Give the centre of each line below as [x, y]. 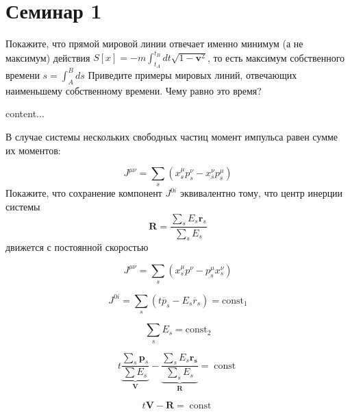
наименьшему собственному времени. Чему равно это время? [134, 90]
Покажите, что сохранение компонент [84, 193]
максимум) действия [48, 57]
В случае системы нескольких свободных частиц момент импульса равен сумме [172, 136]
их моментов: [33, 150]
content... [25, 113]
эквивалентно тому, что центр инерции [261, 193]
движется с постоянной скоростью [77, 247]
